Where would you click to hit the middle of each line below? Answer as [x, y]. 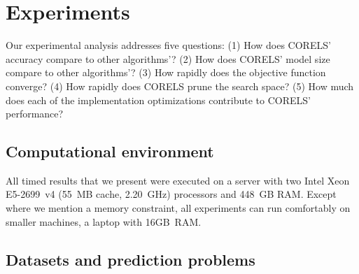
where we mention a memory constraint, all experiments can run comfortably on [178, 208]
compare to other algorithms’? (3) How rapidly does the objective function [166, 72]
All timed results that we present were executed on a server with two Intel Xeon [178, 180]
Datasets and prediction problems [131, 259]
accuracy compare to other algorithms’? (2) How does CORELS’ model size [168, 58]
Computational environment [110, 151]
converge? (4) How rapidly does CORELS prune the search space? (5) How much [180, 86]
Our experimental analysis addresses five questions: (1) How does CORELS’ [168, 45]
